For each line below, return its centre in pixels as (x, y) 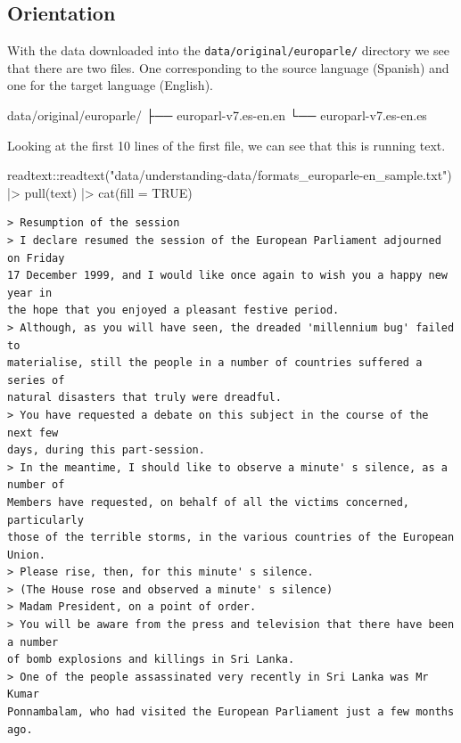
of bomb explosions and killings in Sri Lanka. (151, 660)
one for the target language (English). (110, 85)
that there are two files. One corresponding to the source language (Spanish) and (228, 67)
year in (30, 293)
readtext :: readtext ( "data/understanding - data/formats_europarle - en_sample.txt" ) (230, 175)
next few (33, 433)
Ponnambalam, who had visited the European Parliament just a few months (231, 712)
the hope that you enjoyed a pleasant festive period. (173, 310)
